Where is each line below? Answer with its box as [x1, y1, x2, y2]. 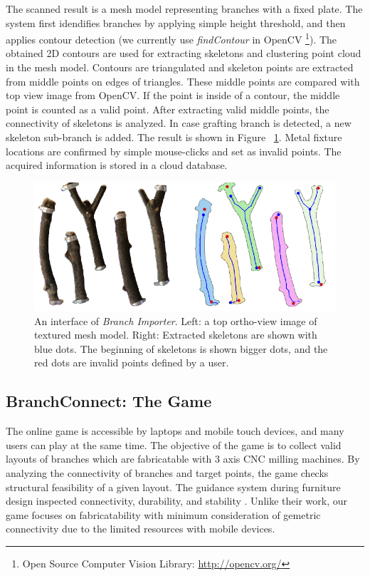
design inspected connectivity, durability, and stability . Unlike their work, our [6, 493, 347, 508]
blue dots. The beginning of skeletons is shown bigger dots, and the [34, 341, 328, 356]
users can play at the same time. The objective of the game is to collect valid [6, 437, 342, 452]
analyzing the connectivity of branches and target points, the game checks [6, 466, 329, 480]
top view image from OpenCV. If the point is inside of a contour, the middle [6, 88, 340, 103]
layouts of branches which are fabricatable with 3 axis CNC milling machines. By [6, 451, 360, 466]
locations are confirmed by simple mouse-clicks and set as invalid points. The [6, 143, 342, 158]
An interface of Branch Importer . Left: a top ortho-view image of [34, 313, 317, 328]
